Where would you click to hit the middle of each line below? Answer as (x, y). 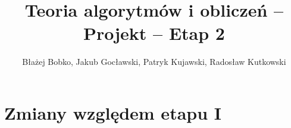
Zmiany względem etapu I (113, 112)
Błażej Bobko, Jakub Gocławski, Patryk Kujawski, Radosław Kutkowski (154, 62)
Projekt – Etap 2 (154, 33)
